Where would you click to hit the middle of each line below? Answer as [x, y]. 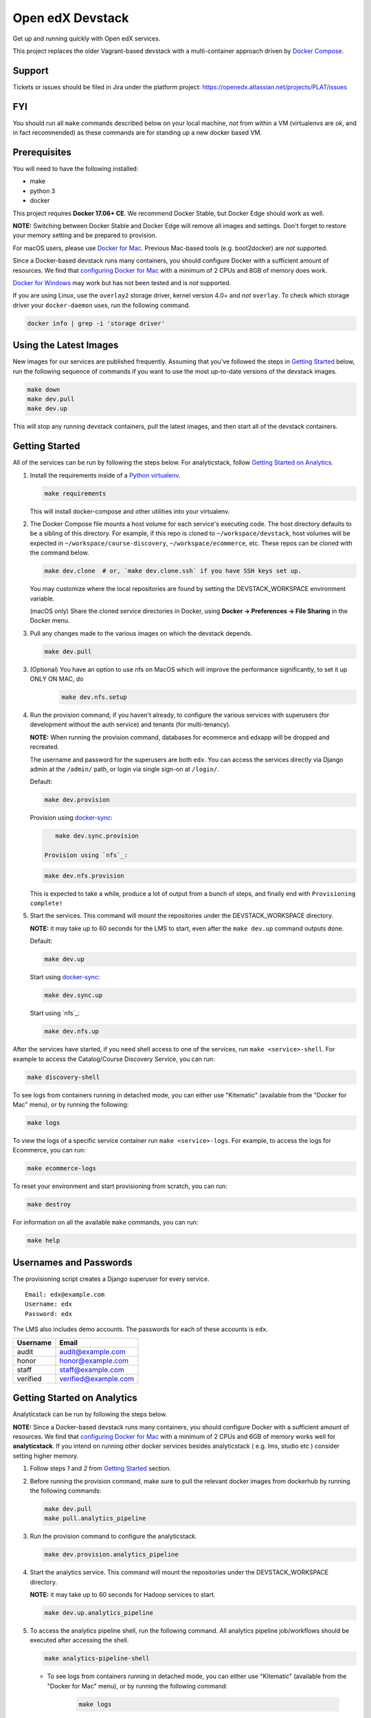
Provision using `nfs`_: [86, 855]
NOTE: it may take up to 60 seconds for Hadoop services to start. [123, 1595]
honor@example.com [94, 1361]
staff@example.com [92, 1370]
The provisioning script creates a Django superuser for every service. [111, 1279]
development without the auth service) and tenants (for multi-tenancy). [131, 724]
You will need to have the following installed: [76, 169]
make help [44, 1241]
